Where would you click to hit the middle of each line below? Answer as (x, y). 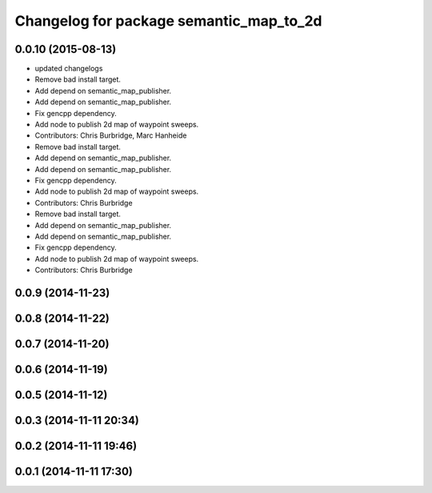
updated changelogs (69, 69)
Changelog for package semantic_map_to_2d (168, 21)
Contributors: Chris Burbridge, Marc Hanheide (111, 135)
